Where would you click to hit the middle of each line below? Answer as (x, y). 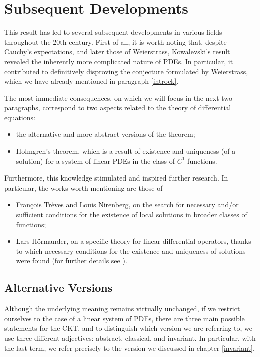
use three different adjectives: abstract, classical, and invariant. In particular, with (130, 338)
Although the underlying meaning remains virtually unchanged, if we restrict (122, 309)
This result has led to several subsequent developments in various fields (113, 32)
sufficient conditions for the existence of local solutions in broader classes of (132, 214)
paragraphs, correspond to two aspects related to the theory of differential (118, 108)
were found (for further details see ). (71, 260)
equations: (20, 117)
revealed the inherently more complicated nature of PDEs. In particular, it (119, 61)
